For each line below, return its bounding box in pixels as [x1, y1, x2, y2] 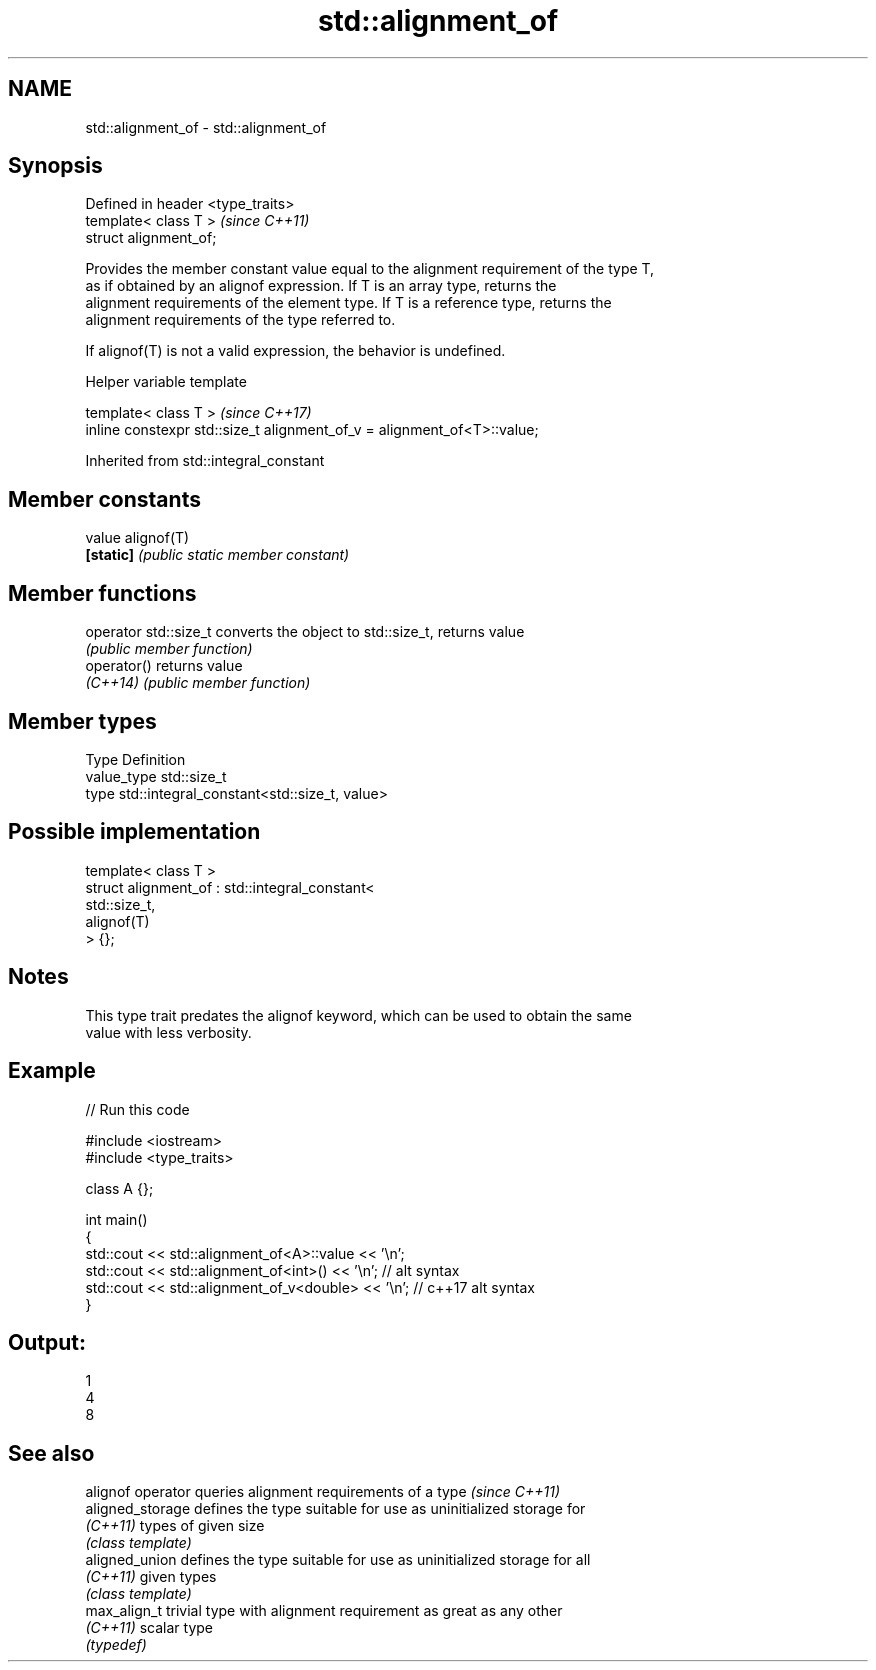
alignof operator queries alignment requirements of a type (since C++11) [85, 1483, 560, 1501]
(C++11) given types [85, 1568, 217, 1586]
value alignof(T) [85, 529, 190, 547]
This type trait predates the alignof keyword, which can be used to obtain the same [85, 1006, 632, 1024]
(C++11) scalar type [85, 1619, 214, 1637]
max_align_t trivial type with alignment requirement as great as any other [85, 1602, 563, 1620]
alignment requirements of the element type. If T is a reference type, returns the [85, 294, 612, 312]
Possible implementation [8, 819, 261, 845]
